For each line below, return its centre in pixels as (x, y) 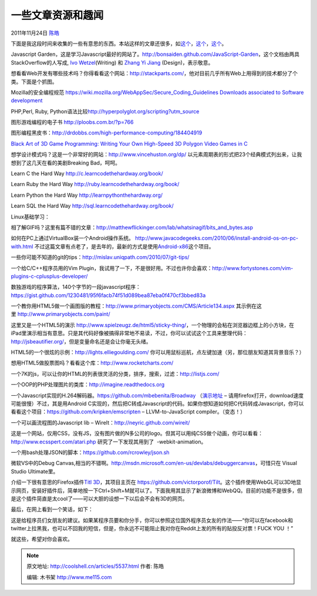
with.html (22, 246)
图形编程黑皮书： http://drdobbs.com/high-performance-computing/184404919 (107, 133)
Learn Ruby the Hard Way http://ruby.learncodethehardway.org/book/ (95, 184)
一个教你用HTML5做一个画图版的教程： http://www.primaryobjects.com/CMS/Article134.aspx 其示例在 (134, 306)
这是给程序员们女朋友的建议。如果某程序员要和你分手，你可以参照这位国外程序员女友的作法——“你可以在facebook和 (152, 520)
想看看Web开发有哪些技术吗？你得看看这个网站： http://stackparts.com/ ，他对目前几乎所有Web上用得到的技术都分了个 (154, 73)
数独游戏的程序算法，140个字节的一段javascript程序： (76, 287)
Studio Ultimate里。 (35, 471)
